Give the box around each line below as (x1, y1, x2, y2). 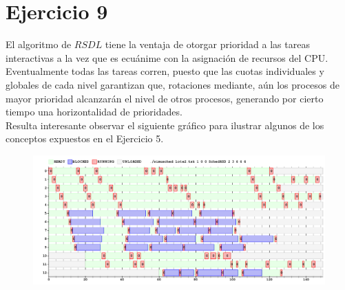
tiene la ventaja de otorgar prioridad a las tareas (105, 37, 310, 52)
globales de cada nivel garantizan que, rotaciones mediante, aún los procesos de (6, 77, 340, 91)
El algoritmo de (6, 37, 72, 52)
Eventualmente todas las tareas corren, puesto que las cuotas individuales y (6, 64, 324, 78)
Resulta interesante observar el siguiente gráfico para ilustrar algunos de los (6, 118, 324, 132)
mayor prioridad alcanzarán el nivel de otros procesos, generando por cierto (6, 91, 324, 105)
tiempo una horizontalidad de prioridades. (6, 104, 182, 119)
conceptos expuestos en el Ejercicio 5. (6, 131, 164, 146)
